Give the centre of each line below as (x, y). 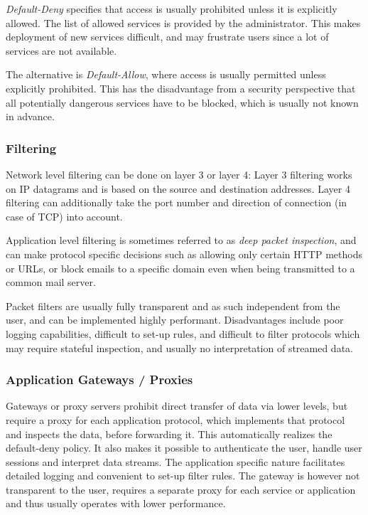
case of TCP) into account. (64, 216)
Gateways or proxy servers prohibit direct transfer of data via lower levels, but (177, 406)
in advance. (30, 116)
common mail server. (51, 282)
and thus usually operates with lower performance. (116, 503)
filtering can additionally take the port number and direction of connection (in (177, 202)
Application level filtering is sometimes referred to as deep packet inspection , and (181, 240)
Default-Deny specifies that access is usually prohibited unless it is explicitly (172, 9)
